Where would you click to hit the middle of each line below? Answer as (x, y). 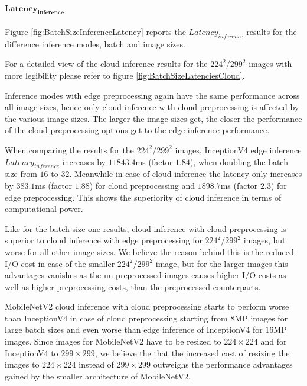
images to (22, 364)
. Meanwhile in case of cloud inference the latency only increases (186, 174)
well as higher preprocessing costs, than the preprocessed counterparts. (133, 286)
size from (21, 174)
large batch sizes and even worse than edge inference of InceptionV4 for (134, 329)
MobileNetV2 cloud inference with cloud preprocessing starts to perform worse (147, 306)
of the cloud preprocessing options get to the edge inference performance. (137, 130)
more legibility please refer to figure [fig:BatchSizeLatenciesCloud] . (125, 75)
